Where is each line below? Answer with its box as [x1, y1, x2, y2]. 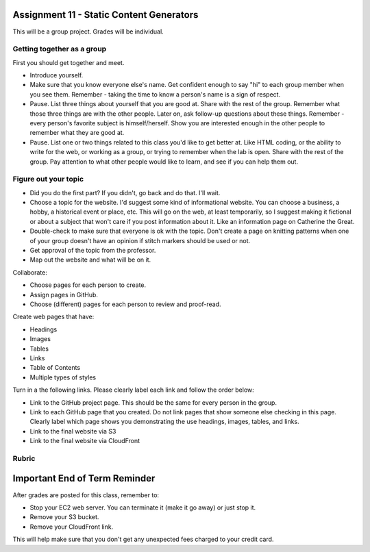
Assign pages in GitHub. [29, 290, 99, 299]
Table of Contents [29, 364, 81, 372]
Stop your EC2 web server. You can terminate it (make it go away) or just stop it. [29, 503, 256, 512]
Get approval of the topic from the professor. [29, 247, 156, 255]
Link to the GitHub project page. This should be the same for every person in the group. [29, 398, 277, 407]
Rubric [12, 453, 36, 463]
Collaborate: [12, 268, 48, 277]
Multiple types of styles [29, 373, 96, 381]
